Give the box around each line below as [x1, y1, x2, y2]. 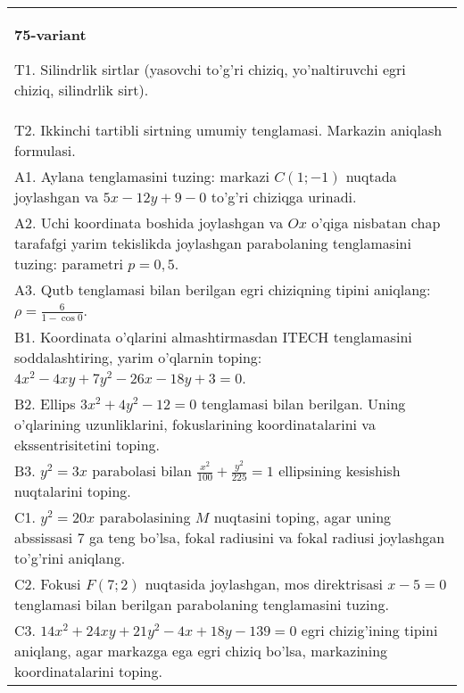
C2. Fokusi [14, 573, 81, 595]
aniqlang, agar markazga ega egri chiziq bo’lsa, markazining [14, 640, 388, 662]
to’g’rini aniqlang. [14, 548, 126, 569]
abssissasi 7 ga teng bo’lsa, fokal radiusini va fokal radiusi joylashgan [14, 527, 445, 549]
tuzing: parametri [14, 253, 123, 274]
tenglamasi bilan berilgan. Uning [201, 392, 406, 414]
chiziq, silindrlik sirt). [14, 79, 149, 100]
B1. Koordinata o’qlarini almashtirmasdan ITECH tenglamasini [14, 326, 412, 347]
